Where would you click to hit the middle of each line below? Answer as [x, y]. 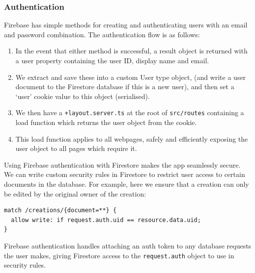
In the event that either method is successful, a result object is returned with [131, 51]
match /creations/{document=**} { [60, 211]
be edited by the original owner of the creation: [75, 193]
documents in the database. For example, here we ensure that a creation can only [127, 184]
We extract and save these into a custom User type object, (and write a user [131, 77]
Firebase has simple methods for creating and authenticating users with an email [126, 25]
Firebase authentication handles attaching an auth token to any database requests [128, 245]
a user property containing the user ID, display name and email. [112, 60]
